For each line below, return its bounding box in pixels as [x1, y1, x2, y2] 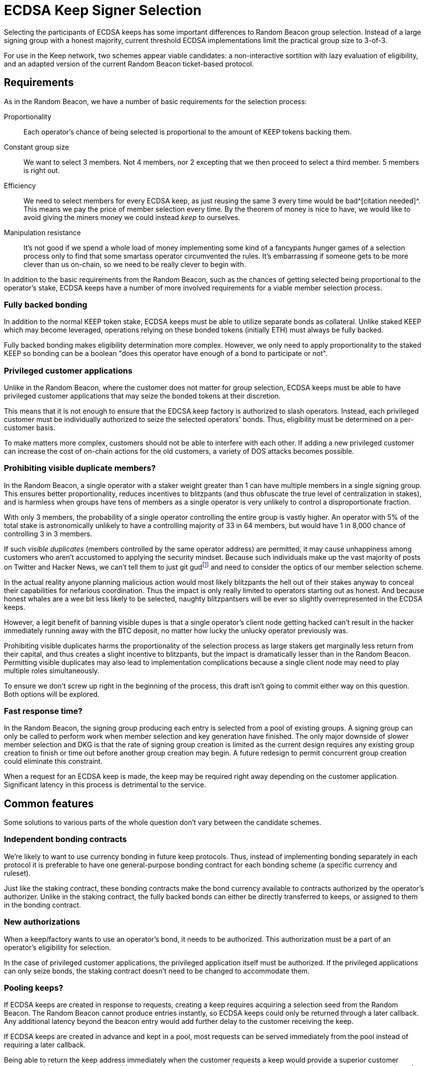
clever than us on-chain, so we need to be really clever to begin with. [23, 260, 246, 268]
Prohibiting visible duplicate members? [4, 463, 156, 473]
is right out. [23, 166, 60, 175]
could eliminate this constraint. [4, 757, 103, 766]
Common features [4, 797, 94, 810]
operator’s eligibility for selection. [4, 943, 111, 952]
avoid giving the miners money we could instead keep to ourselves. [23, 213, 240, 222]
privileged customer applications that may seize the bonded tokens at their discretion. [4, 392, 281, 400]
